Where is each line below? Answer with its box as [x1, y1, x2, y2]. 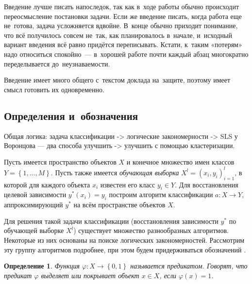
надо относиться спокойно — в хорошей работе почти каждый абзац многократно [4, 49, 249, 59]
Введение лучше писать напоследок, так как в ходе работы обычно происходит [4, 1, 239, 11]
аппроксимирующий [4, 200, 63, 210]
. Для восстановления [175, 179, 238, 189]
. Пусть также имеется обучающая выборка [50, 167, 179, 177]
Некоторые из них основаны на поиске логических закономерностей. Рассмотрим [4, 235, 245, 245]
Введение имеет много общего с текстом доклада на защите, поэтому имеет [4, 75, 231, 85]
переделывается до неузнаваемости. [4, 58, 110, 68]
